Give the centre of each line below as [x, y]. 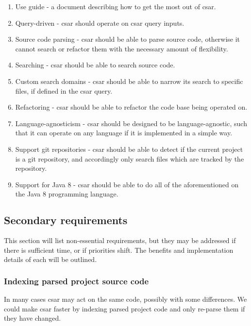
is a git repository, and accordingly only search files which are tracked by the [130, 158]
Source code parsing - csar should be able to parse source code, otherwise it [128, 39]
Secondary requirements [66, 220]
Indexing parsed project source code [76, 281]
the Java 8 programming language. [67, 194]
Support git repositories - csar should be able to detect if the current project [129, 149]
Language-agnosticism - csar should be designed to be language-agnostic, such [131, 123]
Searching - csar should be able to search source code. [95, 65]
